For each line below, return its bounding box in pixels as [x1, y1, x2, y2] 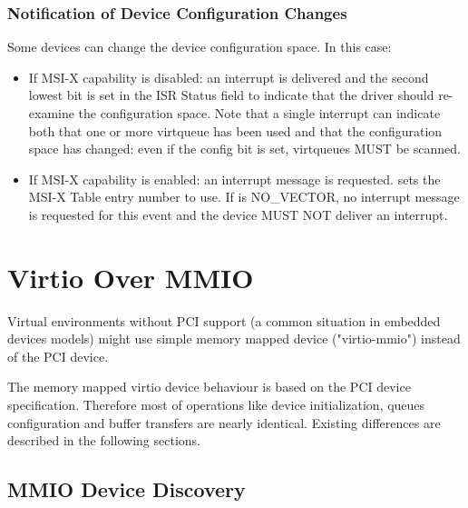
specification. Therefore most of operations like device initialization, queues [7, 395, 425, 414]
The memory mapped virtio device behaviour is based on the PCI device [7, 377, 411, 396]
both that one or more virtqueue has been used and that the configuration [28, 121, 443, 140]
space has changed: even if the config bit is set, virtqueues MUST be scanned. [28, 139, 461, 158]
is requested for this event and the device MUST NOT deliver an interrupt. [28, 204, 448, 224]
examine [28, 104, 74, 122]
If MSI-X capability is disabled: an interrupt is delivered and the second [28, 67, 429, 86]
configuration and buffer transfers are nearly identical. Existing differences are [7, 413, 441, 432]
